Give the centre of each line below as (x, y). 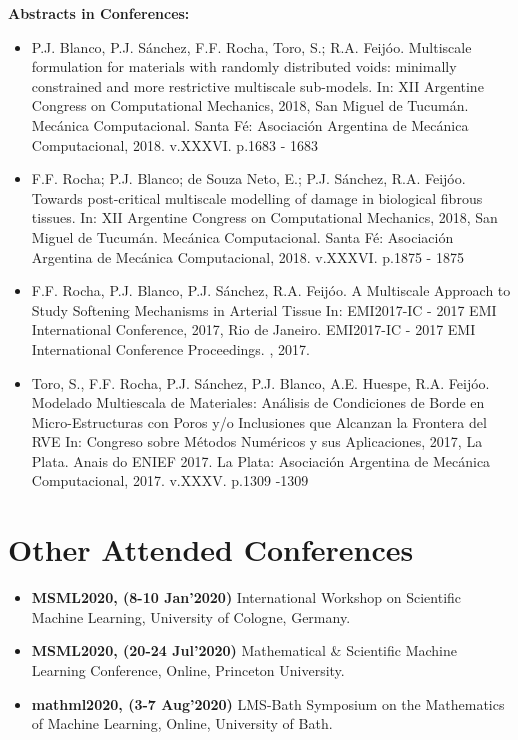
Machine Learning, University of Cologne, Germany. (191, 616)
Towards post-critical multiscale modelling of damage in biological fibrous (257, 197)
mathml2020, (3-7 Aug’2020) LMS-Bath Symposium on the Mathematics (268, 703)
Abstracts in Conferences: (99, 13)
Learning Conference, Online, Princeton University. (188, 669)
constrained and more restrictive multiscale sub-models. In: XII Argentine (257, 85)
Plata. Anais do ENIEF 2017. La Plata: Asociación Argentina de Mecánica (261, 460)
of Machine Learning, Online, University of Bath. (182, 723)
